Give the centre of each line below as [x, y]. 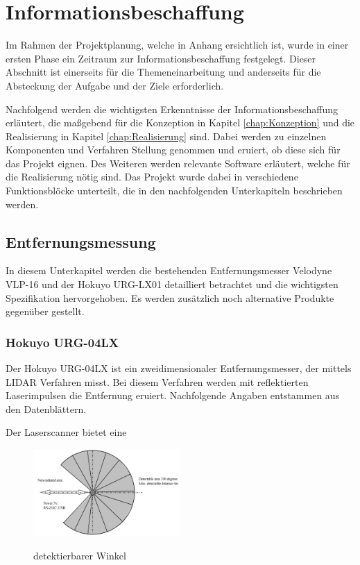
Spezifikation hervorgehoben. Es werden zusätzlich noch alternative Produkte [170, 297]
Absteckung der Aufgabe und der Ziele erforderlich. [115, 85]
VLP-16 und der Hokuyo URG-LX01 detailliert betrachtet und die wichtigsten [172, 284]
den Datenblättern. [46, 408]
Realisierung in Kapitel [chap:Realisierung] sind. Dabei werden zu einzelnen [166, 136]
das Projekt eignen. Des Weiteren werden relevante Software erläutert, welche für [178, 163]
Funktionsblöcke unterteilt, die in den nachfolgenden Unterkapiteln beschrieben [174, 191]
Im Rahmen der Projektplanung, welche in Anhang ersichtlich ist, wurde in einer [177, 45]
